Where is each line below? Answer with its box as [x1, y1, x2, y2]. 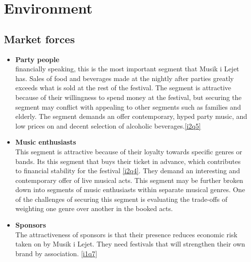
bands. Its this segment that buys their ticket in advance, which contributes [15, 156, 241, 166]
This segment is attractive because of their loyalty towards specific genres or [15, 146, 242, 156]
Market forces [4, 31, 75, 46]
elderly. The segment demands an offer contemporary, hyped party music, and [15, 111, 247, 121]
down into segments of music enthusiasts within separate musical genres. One [15, 184, 245, 195]
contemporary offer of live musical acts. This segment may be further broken [15, 175, 243, 185]
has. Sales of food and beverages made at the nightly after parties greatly [15, 73, 234, 83]
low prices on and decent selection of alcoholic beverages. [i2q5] [15, 120, 201, 131]
